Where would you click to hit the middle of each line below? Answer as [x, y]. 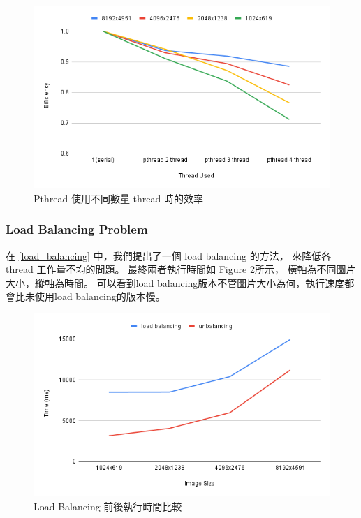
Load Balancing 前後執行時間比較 [108, 506]
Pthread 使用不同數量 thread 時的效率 [118, 198]
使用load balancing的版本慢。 [100, 296]
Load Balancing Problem [77, 229]
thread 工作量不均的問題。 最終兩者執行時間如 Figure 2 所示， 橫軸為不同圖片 [181, 269]
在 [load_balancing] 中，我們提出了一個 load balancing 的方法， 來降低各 [169, 255]
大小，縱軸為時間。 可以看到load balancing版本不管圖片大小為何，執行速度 [175, 282]
